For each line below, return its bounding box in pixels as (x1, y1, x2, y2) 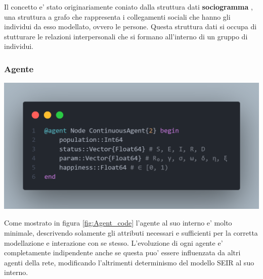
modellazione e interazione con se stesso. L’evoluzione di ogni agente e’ (4, 237, 223, 248)
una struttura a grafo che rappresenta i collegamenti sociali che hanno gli (4, 11, 231, 22)
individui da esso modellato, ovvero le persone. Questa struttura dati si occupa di (4, 21, 257, 32)
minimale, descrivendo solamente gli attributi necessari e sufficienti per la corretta (4, 227, 258, 238)
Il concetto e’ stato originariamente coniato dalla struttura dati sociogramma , (4, 2, 253, 12)
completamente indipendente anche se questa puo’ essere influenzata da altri (4, 247, 241, 258)
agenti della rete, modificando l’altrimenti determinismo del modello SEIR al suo (4, 257, 254, 267)
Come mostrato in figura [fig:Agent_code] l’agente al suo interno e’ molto (4, 217, 232, 228)
